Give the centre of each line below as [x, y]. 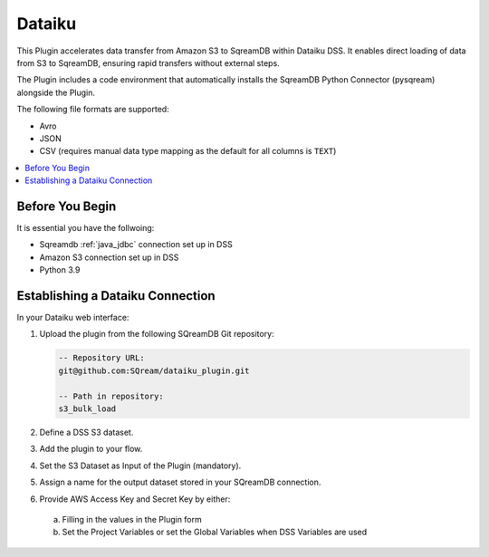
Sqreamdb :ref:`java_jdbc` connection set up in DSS [136, 245]
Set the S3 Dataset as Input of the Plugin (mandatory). [140, 466]
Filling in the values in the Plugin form [132, 519]
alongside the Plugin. [56, 92]
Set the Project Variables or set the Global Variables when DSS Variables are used [215, 532]
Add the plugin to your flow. [91, 449]
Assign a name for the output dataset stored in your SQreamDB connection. [180, 482]
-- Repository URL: [101, 358]
